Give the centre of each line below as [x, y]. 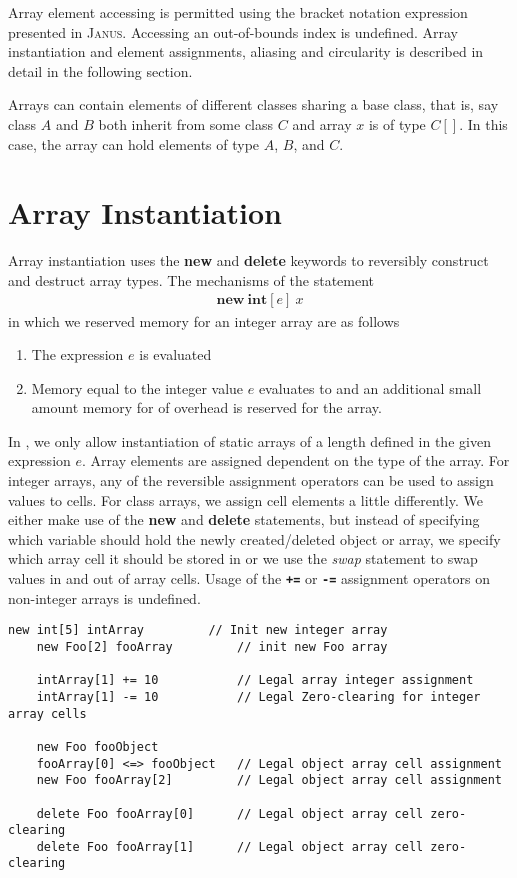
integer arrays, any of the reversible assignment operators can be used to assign [251, 480]
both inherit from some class [186, 123]
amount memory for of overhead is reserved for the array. [206, 407]
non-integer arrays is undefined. [104, 597]
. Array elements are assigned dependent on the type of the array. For [296, 460]
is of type [397, 123]
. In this [483, 123]
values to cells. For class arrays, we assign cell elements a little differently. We [245, 499]
